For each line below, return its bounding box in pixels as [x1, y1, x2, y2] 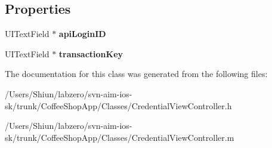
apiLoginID [58, 27, 106, 40]
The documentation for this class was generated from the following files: [5, 67, 268, 80]
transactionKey [58, 47, 123, 60]
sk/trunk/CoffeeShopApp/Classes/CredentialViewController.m [5, 131, 234, 143]
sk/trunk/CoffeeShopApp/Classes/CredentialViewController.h [5, 99, 232, 112]
